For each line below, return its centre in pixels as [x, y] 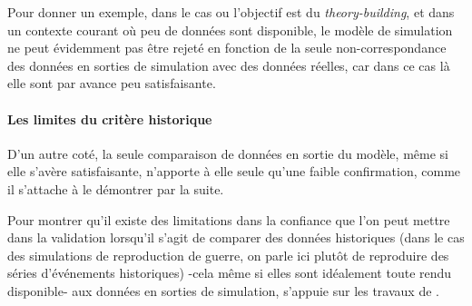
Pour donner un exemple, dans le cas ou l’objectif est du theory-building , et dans [231, 12]
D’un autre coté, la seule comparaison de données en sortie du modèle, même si [228, 153]
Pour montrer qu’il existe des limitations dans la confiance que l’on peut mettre [229, 219]
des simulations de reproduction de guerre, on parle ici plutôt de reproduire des [228, 255]
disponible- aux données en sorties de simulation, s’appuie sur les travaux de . [223, 290]
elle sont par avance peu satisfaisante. [112, 83]
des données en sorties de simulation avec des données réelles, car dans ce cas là [229, 65]
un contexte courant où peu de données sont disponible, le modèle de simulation [230, 30]
